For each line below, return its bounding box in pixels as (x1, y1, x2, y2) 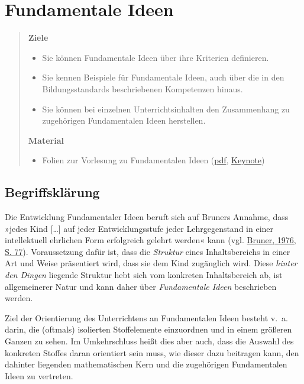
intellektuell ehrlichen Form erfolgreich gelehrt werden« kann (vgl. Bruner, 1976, (5, 234, 296, 246)
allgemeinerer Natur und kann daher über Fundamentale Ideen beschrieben (5, 280, 277, 292)
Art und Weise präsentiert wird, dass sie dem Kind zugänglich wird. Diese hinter (5, 257, 297, 269)
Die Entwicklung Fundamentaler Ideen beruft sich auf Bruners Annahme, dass (5, 211, 289, 223)
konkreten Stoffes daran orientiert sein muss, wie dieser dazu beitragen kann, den (5, 346, 299, 359)
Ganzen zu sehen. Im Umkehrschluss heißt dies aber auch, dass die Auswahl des (5, 335, 294, 347)
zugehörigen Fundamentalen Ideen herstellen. (42, 114, 206, 127)
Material (28, 134, 64, 146)
